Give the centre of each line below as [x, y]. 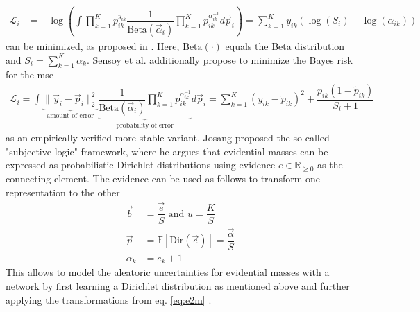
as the [330, 165]
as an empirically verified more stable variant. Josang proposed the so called [168, 138]
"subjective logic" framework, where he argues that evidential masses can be [167, 151]
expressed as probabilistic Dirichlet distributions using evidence [141, 165]
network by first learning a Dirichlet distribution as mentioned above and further [178, 285]
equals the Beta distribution [285, 45]
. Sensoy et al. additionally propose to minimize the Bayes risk [219, 59]
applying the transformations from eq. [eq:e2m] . [109, 299]
